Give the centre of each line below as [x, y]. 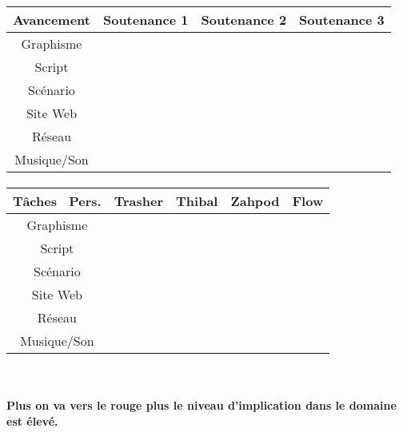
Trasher [139, 201]
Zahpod [255, 201]
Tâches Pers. [57, 201]
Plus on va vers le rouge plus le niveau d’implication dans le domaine [201, 405]
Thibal [197, 201]
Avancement [52, 19]
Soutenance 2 [244, 19]
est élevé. [32, 420]
